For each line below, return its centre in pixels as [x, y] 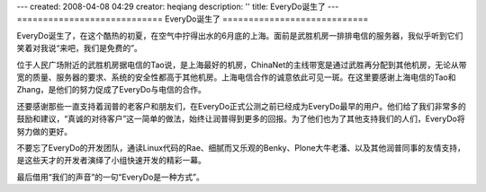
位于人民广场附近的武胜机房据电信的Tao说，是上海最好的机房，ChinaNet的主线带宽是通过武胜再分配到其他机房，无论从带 [242, 65]
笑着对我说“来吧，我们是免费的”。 [80, 48]
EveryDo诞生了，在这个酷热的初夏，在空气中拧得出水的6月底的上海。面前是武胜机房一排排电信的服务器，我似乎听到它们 [240, 35]
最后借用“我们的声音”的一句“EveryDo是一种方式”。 [110, 177]
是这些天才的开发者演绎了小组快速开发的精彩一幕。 [111, 161]
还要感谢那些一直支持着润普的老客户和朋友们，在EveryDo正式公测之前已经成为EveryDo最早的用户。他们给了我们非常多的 [242, 106]
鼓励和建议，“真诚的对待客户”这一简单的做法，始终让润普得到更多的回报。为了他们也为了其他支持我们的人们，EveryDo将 [241, 119]
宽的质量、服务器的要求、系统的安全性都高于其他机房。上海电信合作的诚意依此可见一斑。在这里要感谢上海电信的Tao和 [236, 77]
